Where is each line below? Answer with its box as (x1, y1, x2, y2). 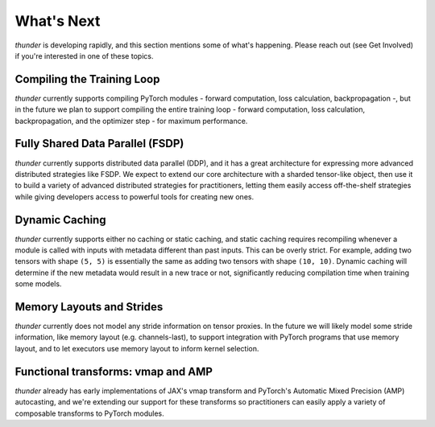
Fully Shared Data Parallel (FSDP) (14, 137, 184, 150)
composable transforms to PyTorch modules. (14, 409, 164, 418)
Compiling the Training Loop (14, 72, 160, 86)
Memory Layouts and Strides (14, 300, 164, 314)
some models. (14, 279, 62, 289)
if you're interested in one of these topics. (14, 51, 154, 60)
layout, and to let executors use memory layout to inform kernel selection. (14, 343, 259, 353)
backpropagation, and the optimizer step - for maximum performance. (14, 116, 248, 125)
